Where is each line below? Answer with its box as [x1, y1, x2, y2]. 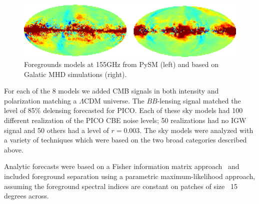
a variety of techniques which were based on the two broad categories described [4, 134, 247, 145]
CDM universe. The [83, 95, 144, 105]
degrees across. [4, 190, 49, 201]
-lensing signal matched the [157, 95, 241, 105]
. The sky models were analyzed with [139, 124, 253, 135]
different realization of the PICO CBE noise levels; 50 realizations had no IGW [4, 114, 246, 125]
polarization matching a [4, 95, 77, 105]
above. [4, 144, 23, 154]
